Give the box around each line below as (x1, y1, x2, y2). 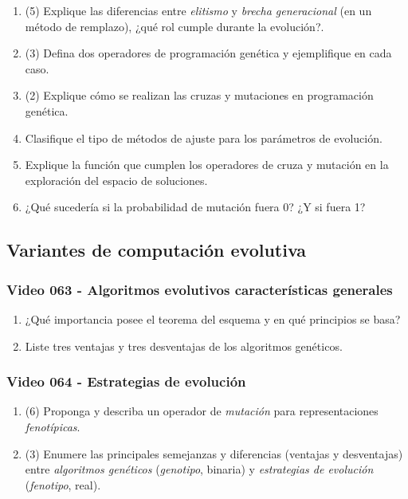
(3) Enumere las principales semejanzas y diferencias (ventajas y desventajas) (25, 445, 403, 462)
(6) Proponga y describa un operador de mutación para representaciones (25, 403, 379, 419)
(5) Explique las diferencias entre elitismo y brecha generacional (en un (25, 2, 372, 18)
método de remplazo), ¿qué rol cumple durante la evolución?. (25, 18, 324, 34)
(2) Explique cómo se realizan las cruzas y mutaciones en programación (25, 87, 374, 104)
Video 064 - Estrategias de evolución (6, 371, 246, 391)
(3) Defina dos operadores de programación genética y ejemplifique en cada (25, 45, 392, 61)
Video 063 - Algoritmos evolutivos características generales (6, 279, 393, 299)
